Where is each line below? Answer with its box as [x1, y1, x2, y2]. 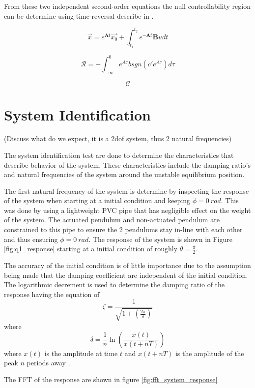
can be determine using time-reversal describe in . [4, 10, 154, 21]
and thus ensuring [4, 234, 58, 244]
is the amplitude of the [175, 348, 244, 358]
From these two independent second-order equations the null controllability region [4, 1, 251, 11]
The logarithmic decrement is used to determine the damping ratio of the [4, 279, 225, 290]
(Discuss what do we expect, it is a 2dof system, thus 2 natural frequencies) [4, 133, 232, 144]
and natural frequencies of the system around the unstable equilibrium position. [4, 169, 245, 179]
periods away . [27, 358, 70, 368]
